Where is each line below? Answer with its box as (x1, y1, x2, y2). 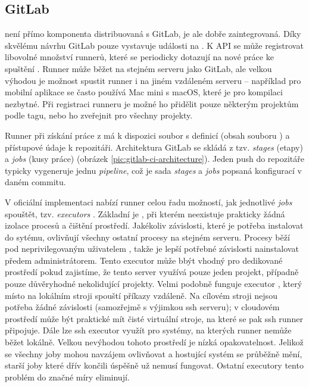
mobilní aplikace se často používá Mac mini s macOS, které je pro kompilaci (5, 86, 283, 98)
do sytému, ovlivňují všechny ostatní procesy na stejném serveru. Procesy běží (5, 230, 290, 243)
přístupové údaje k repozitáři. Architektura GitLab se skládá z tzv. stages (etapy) (5, 141, 303, 153)
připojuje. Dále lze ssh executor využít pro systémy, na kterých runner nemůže (5, 324, 292, 336)
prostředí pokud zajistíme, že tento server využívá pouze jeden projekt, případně (5, 266, 299, 278)
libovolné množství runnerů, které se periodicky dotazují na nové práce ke (5, 51, 274, 63)
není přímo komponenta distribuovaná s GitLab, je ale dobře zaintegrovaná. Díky (5, 27, 301, 40)
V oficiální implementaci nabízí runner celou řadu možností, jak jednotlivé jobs (5, 195, 292, 208)
